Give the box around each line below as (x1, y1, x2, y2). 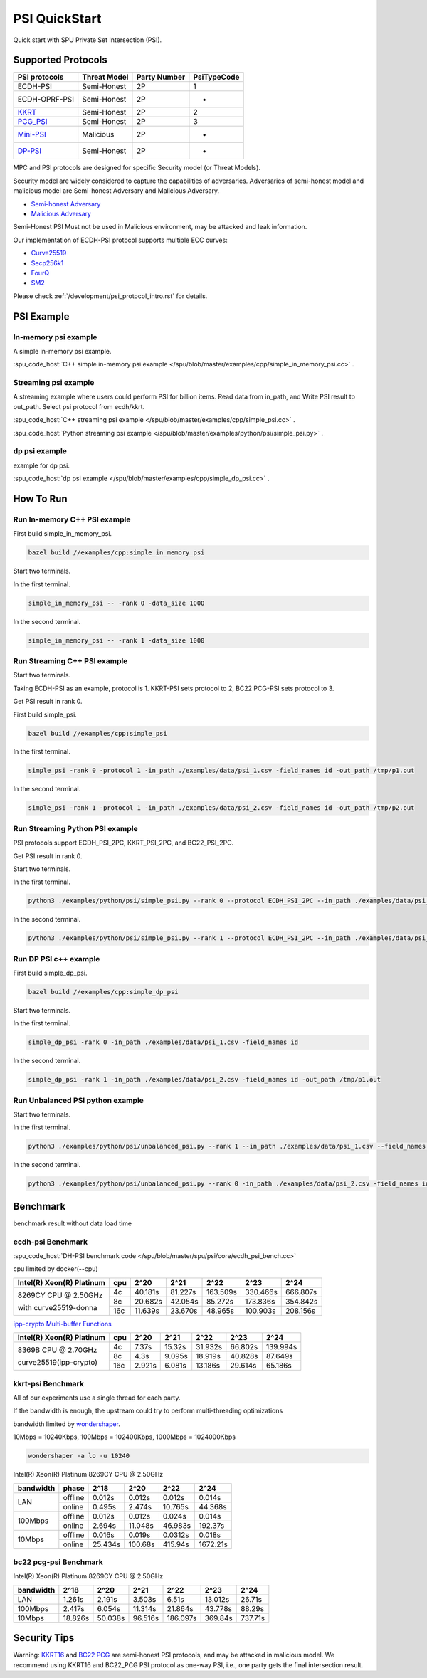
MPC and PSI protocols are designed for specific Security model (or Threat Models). (13, 164, 261, 172)
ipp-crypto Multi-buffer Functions (13, 1319, 112, 1328)
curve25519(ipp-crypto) (17, 1358, 97, 1368)
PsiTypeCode (193, 72, 240, 82)
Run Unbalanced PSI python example (13, 1095, 144, 1105)
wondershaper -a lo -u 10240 (28, 1452, 130, 1460)
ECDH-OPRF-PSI (17, 95, 75, 105)
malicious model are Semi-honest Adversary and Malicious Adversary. (13, 186, 220, 195)
